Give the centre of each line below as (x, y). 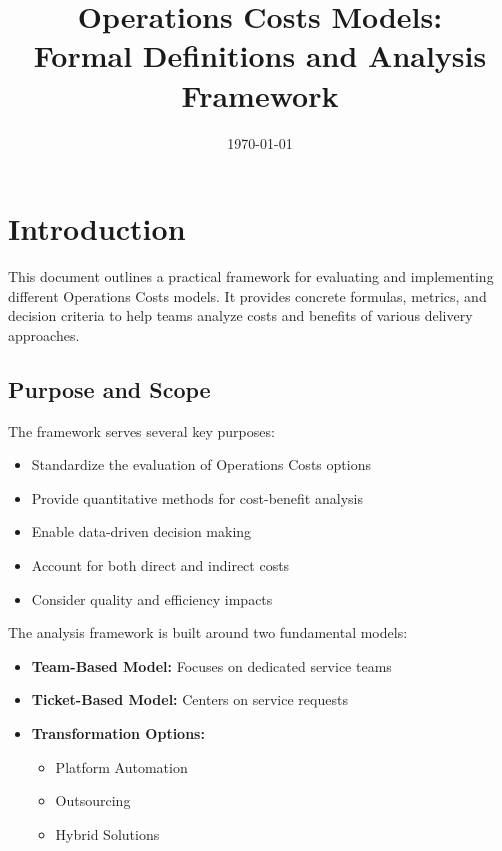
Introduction (97, 228)
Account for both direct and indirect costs (160, 564)
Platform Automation (121, 766)
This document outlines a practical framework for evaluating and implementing (251, 276)
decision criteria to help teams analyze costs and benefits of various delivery (240, 315)
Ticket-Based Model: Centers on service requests (189, 699)
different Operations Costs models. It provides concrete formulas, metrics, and (247, 295)
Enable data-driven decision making (141, 531)
